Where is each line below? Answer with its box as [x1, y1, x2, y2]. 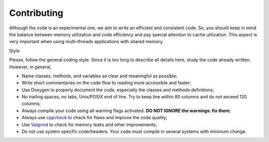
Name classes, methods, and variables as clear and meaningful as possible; [21, 72, 178, 79]
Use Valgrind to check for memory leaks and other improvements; [21, 122, 157, 128]
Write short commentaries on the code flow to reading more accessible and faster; [21, 80, 191, 86]
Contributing [9, 7, 63, 18]
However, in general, [9, 64, 52, 70]
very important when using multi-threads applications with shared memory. [9, 39, 164, 45]
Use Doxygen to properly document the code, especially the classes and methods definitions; [21, 87, 214, 93]
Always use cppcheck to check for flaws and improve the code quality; [21, 115, 167, 121]
